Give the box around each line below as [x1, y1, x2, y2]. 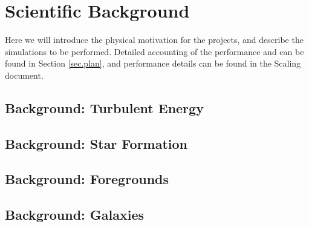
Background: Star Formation [5, 134, 188, 153]
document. [5, 68, 44, 81]
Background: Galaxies [5, 205, 145, 224]
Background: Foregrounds [5, 169, 169, 188]
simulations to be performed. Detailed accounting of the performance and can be [5, 45, 304, 58]
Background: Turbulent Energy [5, 98, 204, 117]
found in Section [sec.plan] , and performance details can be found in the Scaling [5, 57, 301, 70]
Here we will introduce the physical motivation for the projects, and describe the [5, 33, 304, 46]
